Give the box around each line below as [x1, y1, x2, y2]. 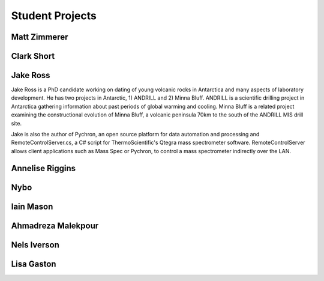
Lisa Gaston [11, 259, 56, 269]
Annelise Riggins [11, 163, 76, 174]
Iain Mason [11, 201, 53, 211]
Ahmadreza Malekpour [11, 220, 99, 231]
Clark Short [11, 51, 55, 61]
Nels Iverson [11, 240, 60, 250]
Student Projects [11, 9, 97, 22]
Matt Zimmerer [11, 32, 68, 42]
